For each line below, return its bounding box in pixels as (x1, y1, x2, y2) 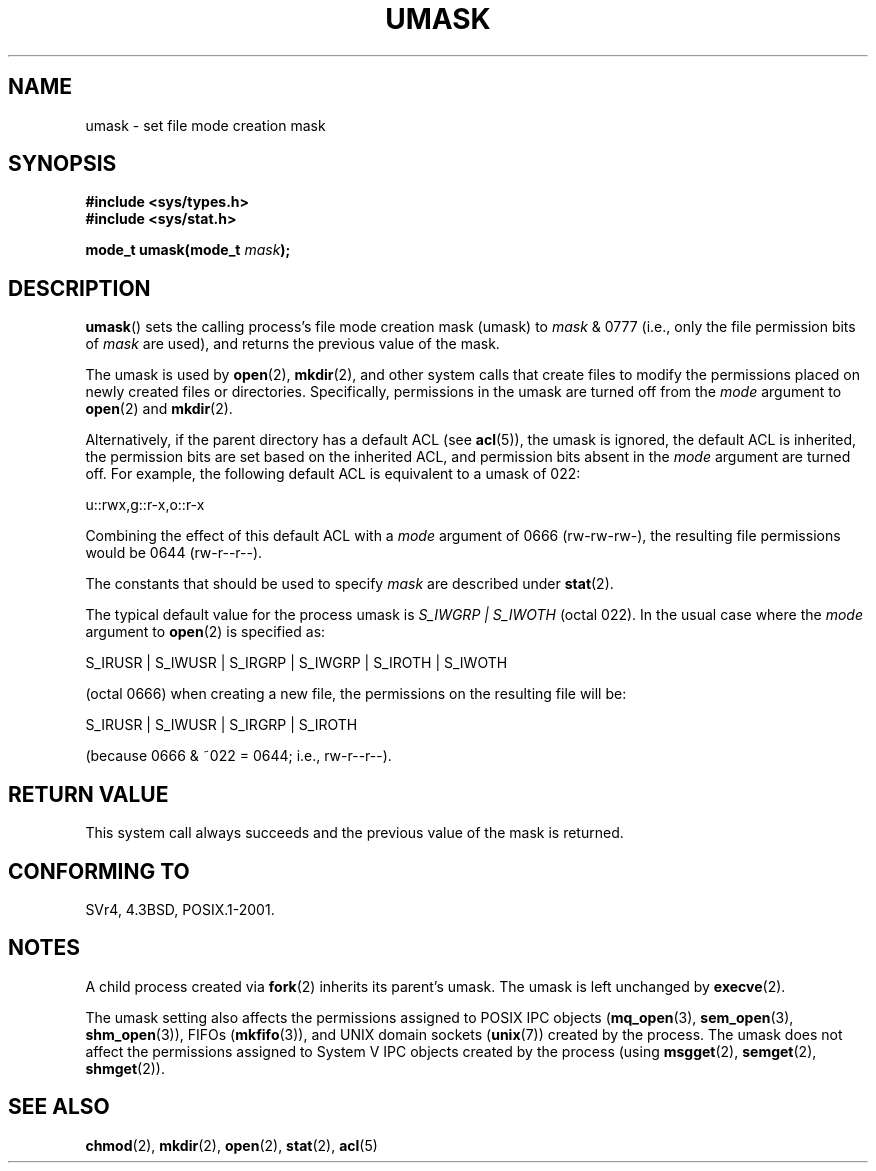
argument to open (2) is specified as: (85, 623, 326, 641)
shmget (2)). (85, 1059, 165, 1077)
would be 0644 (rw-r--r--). (85, 544, 263, 562)
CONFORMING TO (8, 858, 190, 884)
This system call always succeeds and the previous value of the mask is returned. (85, 824, 624, 842)
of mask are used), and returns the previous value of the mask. (85, 335, 500, 353)
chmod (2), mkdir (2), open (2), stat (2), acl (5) (85, 1136, 378, 1154)
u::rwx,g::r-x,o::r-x (85, 496, 205, 514)
